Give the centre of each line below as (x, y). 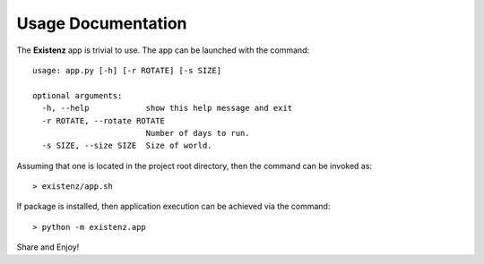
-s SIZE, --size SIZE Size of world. (127, 146)
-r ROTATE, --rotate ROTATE (104, 120)
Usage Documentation (102, 23)
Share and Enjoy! (48, 247)
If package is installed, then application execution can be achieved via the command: (173, 207)
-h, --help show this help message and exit (167, 108)
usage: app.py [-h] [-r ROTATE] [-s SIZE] (127, 70)
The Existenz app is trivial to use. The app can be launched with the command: (163, 50)
